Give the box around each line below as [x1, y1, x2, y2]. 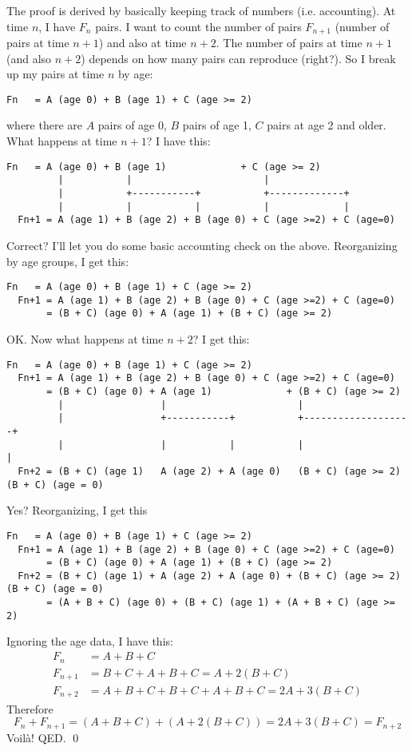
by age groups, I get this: [6, 252, 129, 269]
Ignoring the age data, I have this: [6, 633, 173, 650]
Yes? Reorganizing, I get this [6, 502, 148, 519]
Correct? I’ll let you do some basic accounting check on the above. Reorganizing [6, 236, 398, 253]
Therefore [6, 700, 53, 717]
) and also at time [98, 34, 187, 51]
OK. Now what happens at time [6, 331, 164, 348]
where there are [6, 117, 82, 133]
